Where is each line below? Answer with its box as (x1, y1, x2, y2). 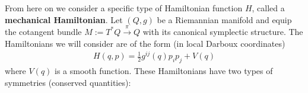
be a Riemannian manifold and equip (157, 13, 292, 25)
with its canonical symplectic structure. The (142, 25, 303, 37)
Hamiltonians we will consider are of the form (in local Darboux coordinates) (5, 37, 285, 49)
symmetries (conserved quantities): (5, 76, 131, 88)
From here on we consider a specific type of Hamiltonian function (5, 2, 243, 14)
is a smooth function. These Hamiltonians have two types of (55, 65, 273, 77)
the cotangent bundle (5, 25, 82, 37)
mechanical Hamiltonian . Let (5, 13, 123, 25)
